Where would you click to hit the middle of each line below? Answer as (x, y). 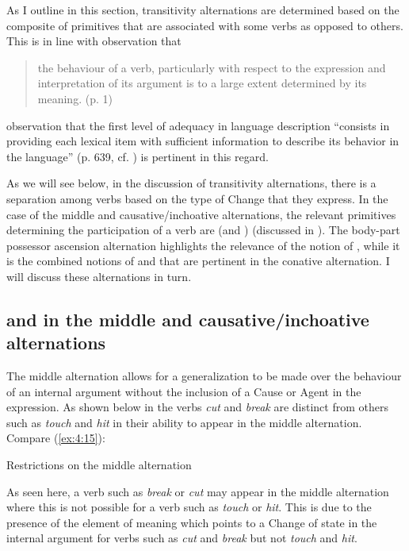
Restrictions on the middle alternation (99, 465)
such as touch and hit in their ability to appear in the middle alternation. (184, 422)
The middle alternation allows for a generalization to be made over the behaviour (204, 376)
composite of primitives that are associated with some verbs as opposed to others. (205, 25)
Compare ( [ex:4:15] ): (56, 438)
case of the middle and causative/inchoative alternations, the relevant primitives (201, 214)
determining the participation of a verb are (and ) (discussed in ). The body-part (203, 230)
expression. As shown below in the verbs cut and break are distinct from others (197, 407)
